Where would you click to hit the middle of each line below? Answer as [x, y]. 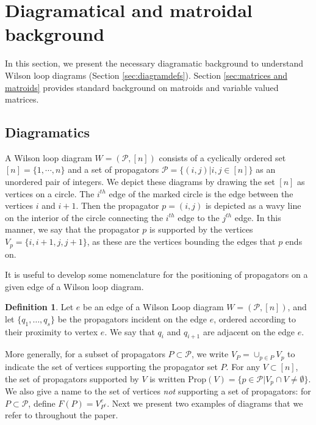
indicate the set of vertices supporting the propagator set [111, 366]
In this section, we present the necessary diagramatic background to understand [154, 63]
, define [42, 403]
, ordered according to [255, 318]
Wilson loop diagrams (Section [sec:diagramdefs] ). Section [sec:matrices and [146, 75]
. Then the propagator [117, 205]
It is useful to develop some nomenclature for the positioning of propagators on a [156, 274]
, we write [210, 354]
